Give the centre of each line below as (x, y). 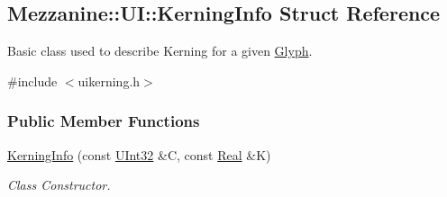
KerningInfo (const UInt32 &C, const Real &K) (139, 154)
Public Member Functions (104, 121)
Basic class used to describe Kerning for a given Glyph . (160, 51)
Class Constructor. (59, 185)
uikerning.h (109, 81)
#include (32, 81)
